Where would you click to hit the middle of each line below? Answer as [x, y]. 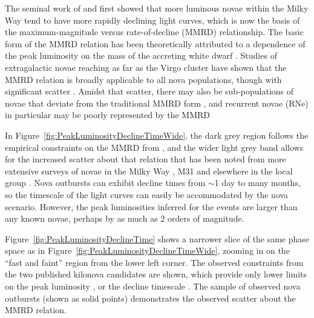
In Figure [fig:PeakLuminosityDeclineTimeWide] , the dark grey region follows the [157, 135]
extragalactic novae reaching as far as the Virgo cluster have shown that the [146, 67]
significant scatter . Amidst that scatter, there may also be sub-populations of [149, 91]
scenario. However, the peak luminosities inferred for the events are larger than [151, 206]
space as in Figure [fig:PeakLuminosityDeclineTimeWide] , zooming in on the [147, 250]
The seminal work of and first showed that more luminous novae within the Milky [157, 8]
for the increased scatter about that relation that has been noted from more [146, 159]
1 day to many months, [257, 183]
